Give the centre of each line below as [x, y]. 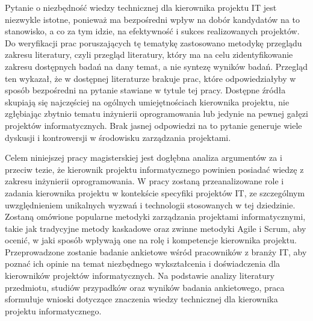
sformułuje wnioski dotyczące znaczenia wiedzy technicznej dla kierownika [141, 299]
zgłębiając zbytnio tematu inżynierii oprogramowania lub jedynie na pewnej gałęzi [156, 114]
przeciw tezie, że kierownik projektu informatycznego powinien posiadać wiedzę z [154, 169]
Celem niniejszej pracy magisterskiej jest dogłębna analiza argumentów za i [144, 157]
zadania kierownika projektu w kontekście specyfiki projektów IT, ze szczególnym [155, 192]
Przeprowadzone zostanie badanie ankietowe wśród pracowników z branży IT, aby [156, 251]
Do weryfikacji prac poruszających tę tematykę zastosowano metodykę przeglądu [153, 42]
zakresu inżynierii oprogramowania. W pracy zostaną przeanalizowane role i [144, 181]
